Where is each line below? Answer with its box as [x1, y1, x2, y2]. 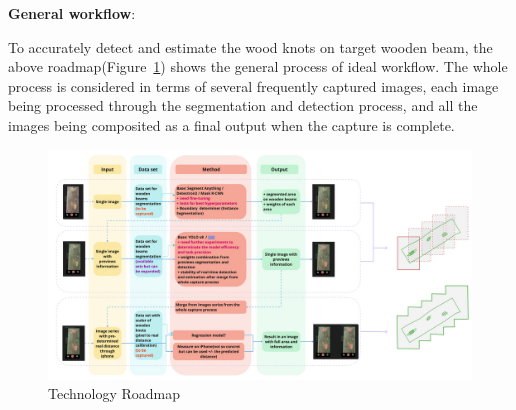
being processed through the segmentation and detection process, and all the [8, 95, 478, 116]
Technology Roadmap [48, 383, 181, 404]
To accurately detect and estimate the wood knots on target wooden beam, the [8, 36, 493, 57]
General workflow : [8, 3, 136, 23]
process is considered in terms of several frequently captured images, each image [8, 75, 499, 96]
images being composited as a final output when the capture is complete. [8, 114, 455, 135]
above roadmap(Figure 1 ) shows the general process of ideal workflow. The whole [8, 56, 508, 77]
